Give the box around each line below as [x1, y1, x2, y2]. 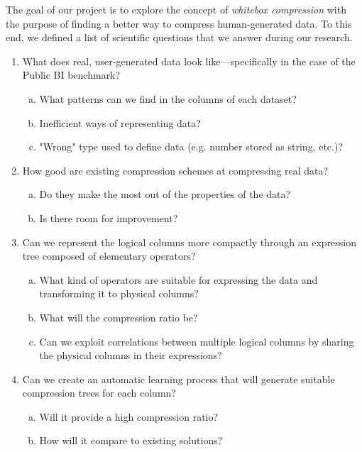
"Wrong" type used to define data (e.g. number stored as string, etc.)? [39, 139, 344, 154]
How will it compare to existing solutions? [39, 433, 223, 448]
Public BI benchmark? [22, 67, 121, 82]
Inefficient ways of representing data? [39, 115, 201, 130]
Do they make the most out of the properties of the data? [39, 187, 291, 202]
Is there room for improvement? [39, 210, 178, 225]
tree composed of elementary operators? [22, 248, 196, 263]
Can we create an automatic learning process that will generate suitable [22, 371, 335, 386]
